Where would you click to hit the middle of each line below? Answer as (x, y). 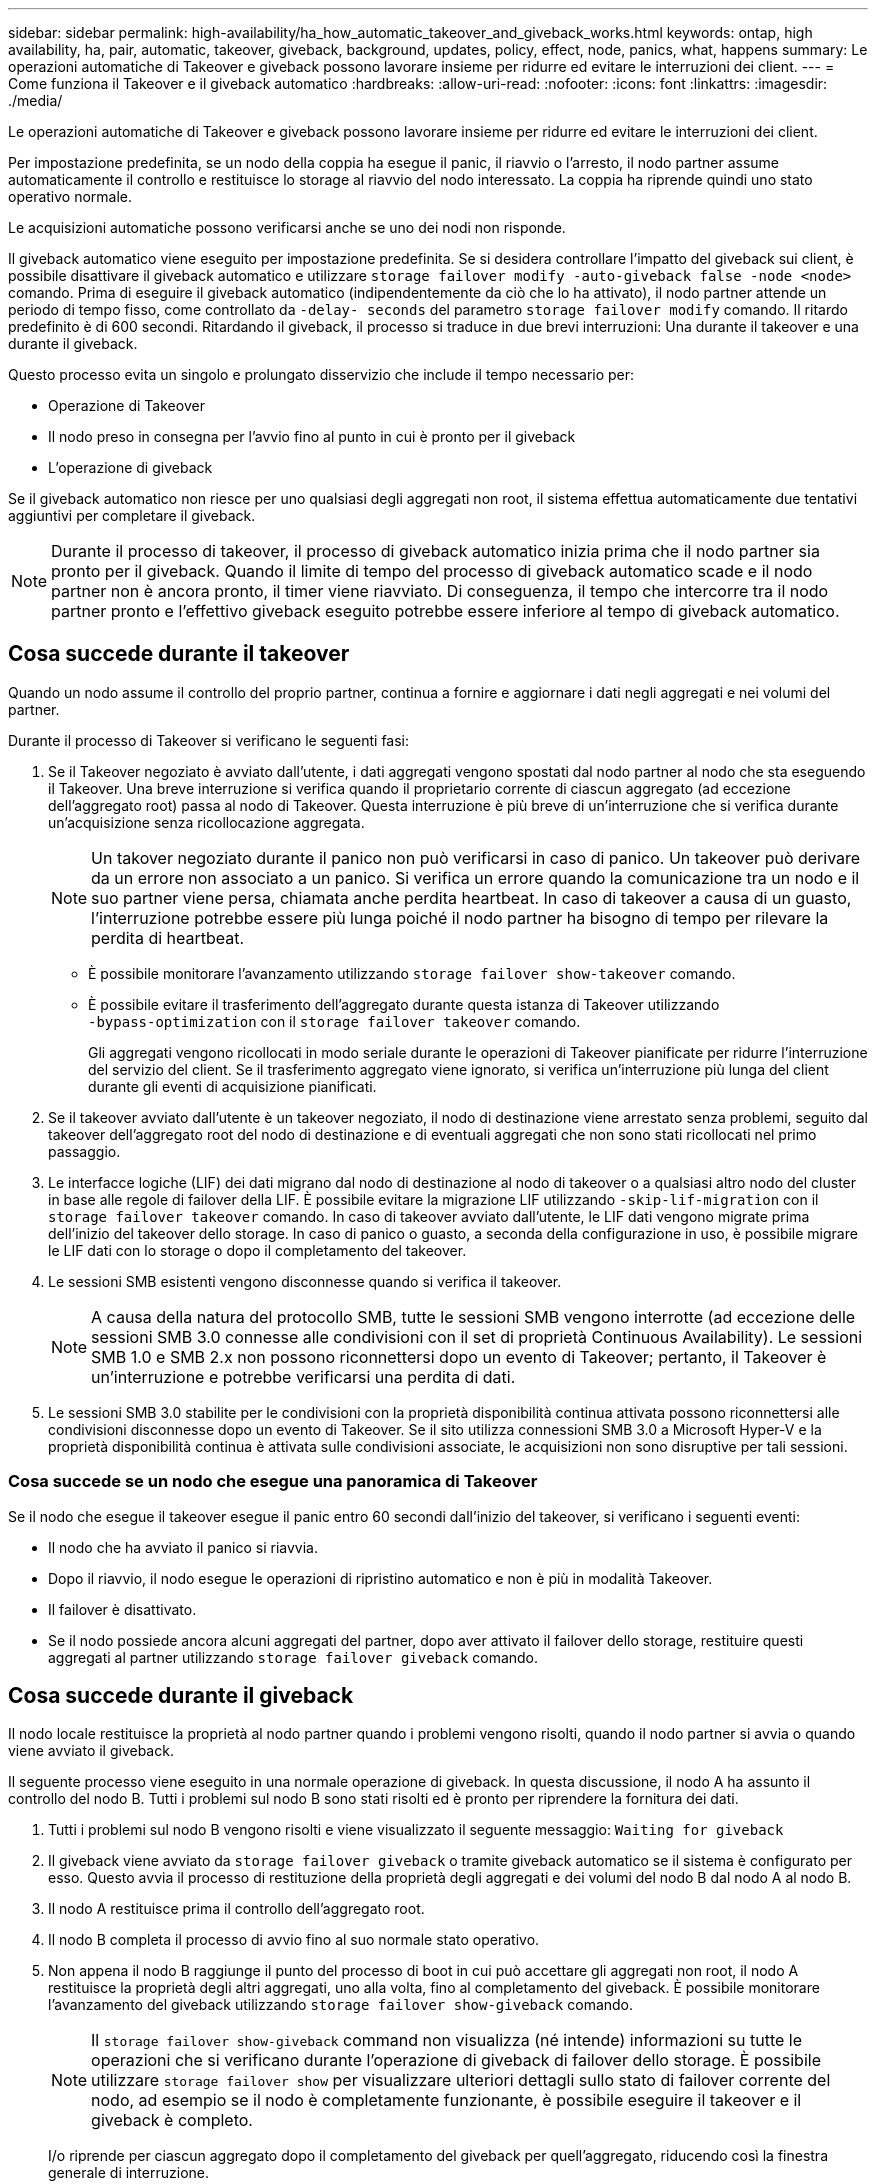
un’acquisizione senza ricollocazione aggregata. (206, 822)
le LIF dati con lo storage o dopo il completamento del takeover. (257, 1250)
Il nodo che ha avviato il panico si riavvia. (183, 1547)
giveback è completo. (172, 2120)
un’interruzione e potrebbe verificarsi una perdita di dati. (303, 1376)
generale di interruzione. (128, 2173)
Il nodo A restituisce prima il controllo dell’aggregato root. (236, 1909)
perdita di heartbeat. (168, 937)
